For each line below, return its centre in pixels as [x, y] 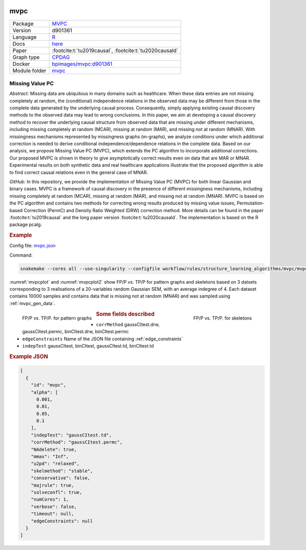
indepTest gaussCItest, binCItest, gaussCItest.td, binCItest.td [88, 346]
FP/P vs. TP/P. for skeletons [222, 318]
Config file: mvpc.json [33, 246]
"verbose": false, [54, 507]
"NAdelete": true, [54, 449]
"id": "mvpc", [48, 385]
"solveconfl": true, [57, 492]
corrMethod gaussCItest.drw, [128, 324]
